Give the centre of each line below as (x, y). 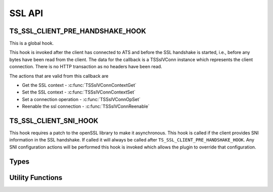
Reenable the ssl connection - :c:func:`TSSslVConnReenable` (86, 107)
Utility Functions (36, 178)
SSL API (26, 13)
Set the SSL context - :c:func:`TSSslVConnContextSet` (79, 92)
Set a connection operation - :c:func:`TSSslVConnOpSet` (81, 99)
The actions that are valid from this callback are (59, 76)
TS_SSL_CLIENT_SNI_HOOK (54, 121)
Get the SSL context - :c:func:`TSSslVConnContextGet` (79, 85)
